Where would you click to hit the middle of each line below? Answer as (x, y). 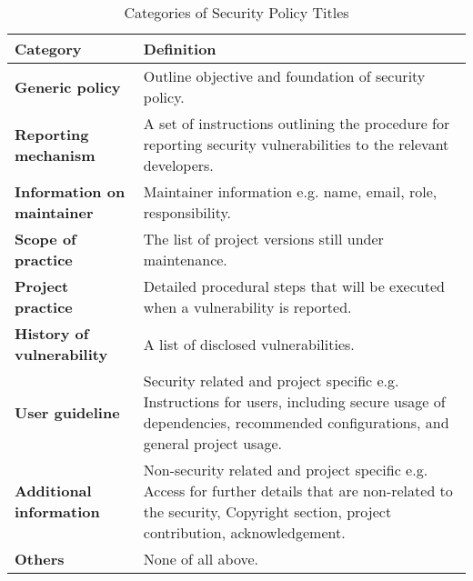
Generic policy (68, 86)
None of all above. (201, 559)
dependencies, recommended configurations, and (296, 422)
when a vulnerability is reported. (247, 307)
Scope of (45, 239)
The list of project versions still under (263, 239)
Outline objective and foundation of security (284, 76)
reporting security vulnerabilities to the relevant (296, 144)
